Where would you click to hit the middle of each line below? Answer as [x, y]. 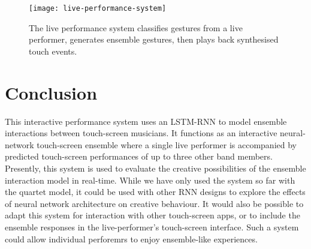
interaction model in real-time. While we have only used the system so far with [150, 180]
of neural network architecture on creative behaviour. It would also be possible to [154, 203]
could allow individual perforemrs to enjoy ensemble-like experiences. [131, 238]
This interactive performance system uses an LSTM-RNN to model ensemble [146, 121]
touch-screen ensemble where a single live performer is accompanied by [167, 144]
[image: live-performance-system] [98, 8]
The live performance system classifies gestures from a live [136, 27]
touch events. [53, 51]
